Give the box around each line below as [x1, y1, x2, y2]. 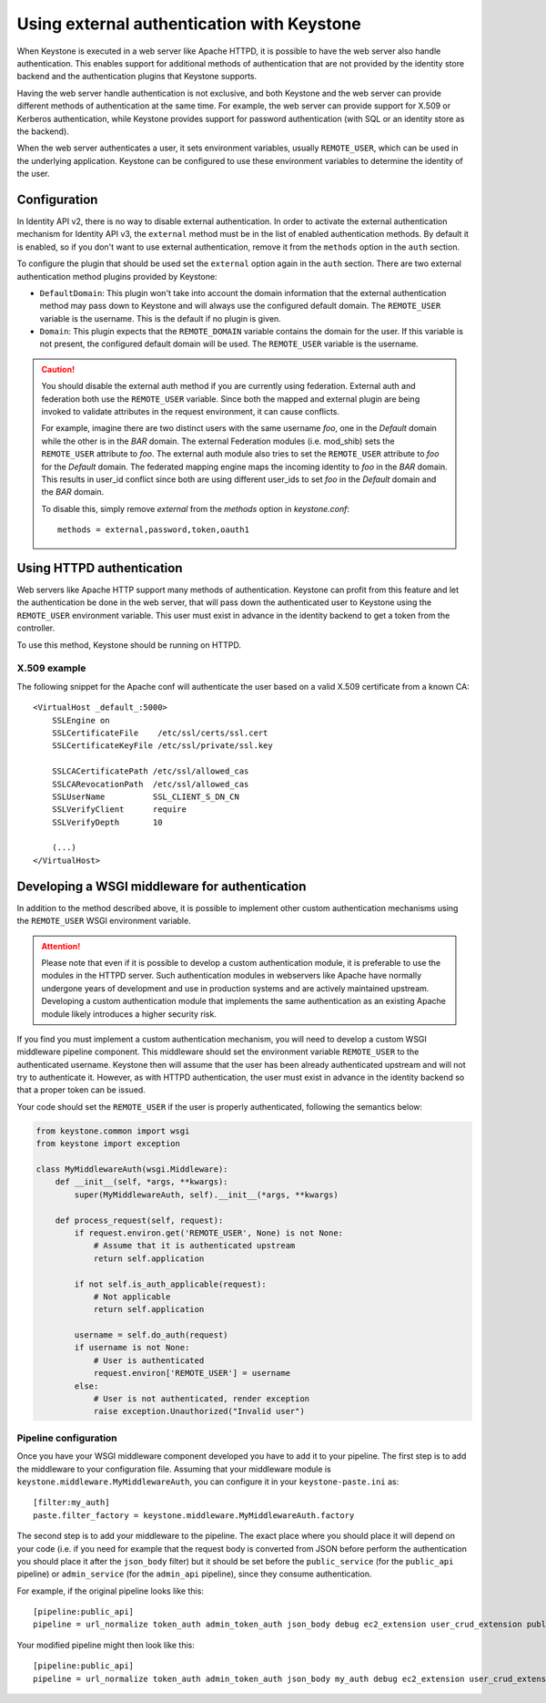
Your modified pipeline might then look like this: [16, 1639, 196, 1650]
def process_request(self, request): [55, 1215, 224, 1226]
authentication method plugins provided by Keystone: [16, 271, 217, 282]
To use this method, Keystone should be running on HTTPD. [16, 639, 241, 651]
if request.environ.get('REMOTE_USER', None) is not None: [74, 1227, 344, 1238]
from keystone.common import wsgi [35, 1125, 190, 1136]
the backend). [16, 126, 70, 137]
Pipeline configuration [16, 1431, 117, 1444]
